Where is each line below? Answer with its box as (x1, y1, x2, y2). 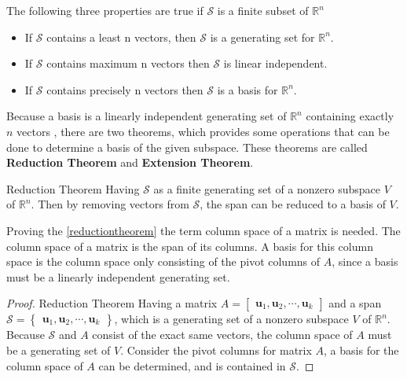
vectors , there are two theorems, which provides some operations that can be (16, 123, 390, 139)
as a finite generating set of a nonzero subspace (153, 180, 380, 197)
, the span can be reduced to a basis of (200, 196, 386, 212)
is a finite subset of (217, 2, 309, 18)
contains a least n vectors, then (46, 28, 196, 45)
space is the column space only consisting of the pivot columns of (6, 253, 321, 270)
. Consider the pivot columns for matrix (120, 341, 312, 358)
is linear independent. (223, 55, 328, 72)
